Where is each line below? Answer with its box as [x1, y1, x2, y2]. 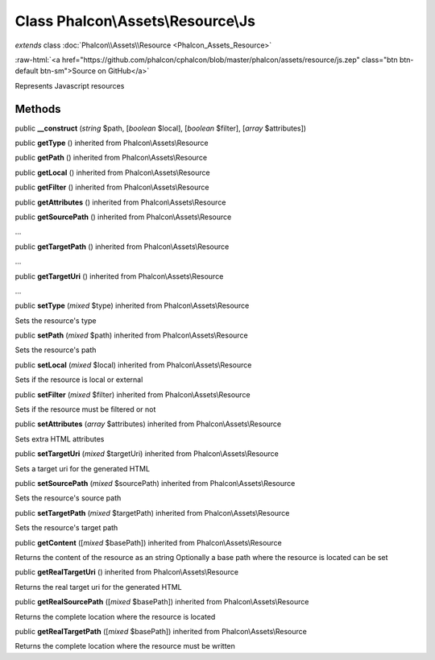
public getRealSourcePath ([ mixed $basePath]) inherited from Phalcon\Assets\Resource [14, 597, 309, 607]
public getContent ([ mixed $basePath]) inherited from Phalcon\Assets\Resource [14, 538, 282, 547]
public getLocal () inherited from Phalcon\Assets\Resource [14, 168, 210, 177]
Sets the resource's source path [14, 493, 122, 503]
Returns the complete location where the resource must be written [14, 641, 235, 651]
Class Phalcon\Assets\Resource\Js [14, 12, 255, 30]
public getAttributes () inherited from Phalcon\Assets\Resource [14, 197, 226, 207]
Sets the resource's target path [14, 523, 118, 533]
